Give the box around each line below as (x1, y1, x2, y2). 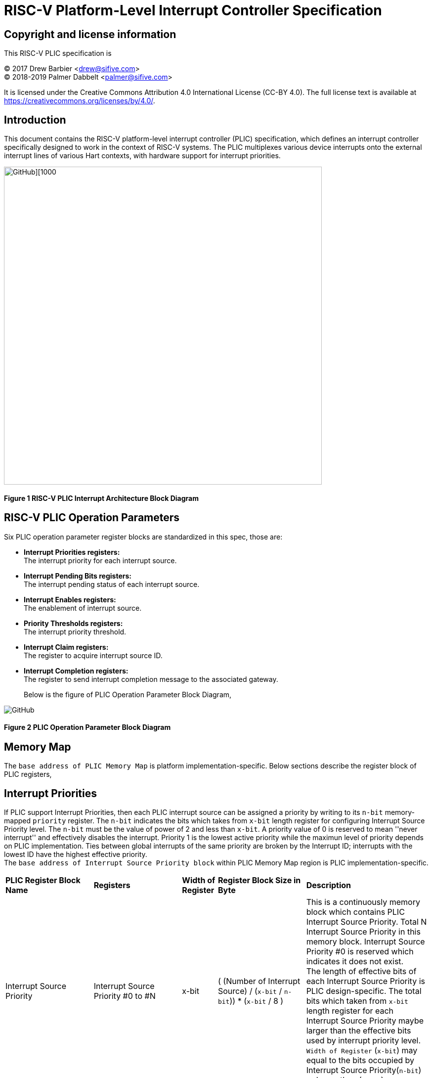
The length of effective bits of (306, 966, 417, 977)
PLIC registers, (4, 770, 52, 779)
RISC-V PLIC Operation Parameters (4, 511, 180, 524)
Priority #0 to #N (93, 991, 156, 1001)
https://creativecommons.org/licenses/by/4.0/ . (4, 96, 155, 105)
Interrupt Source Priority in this (306, 927, 421, 937)
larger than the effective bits (306, 1026, 411, 1036)
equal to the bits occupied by (306, 1055, 415, 1066)
